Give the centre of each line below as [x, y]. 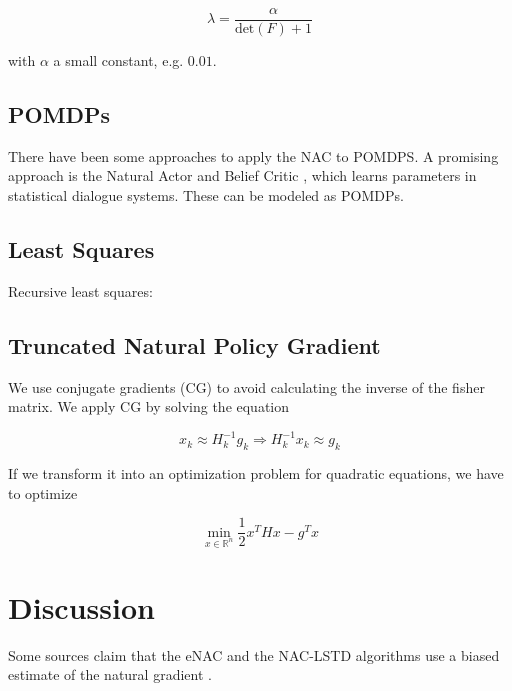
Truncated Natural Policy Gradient [194, 344]
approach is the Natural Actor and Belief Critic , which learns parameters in [242, 175]
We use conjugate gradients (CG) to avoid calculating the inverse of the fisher [246, 386]
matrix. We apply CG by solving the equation [149, 406]
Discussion [81, 606]
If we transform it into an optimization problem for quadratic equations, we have [256, 473]
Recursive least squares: [80, 290]
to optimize [43, 492]
